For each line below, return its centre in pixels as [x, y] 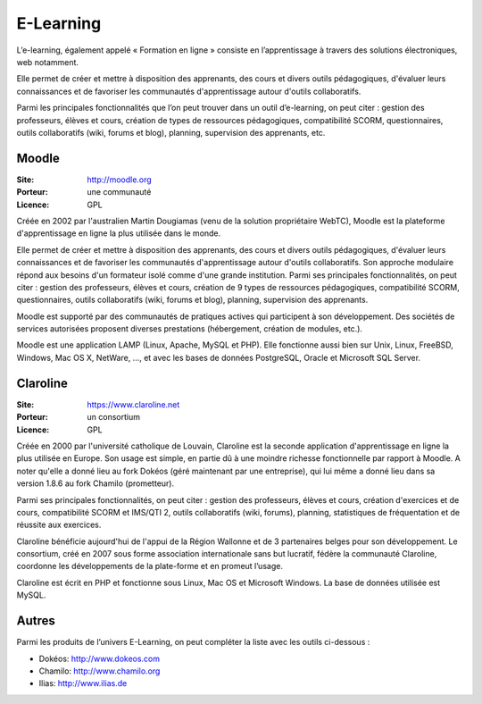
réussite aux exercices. [59, 525]
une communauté [119, 192]
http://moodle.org [119, 180]
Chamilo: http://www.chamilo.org [100, 671]
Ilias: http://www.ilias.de [83, 683]
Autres [36, 621]
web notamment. [48, 62]
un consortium [113, 417]
